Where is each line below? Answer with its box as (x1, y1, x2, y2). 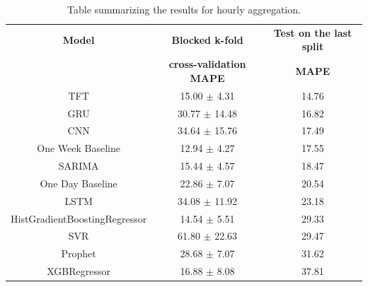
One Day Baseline (40, 175, 117, 190)
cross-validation (168, 57, 246, 71)
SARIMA (58, 158, 99, 173)
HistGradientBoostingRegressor (11, 211, 147, 225)
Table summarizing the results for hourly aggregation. (67, 2, 301, 16)
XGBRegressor (47, 264, 110, 279)
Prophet (61, 246, 96, 261)
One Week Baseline (37, 141, 120, 156)
